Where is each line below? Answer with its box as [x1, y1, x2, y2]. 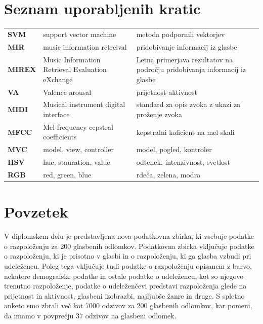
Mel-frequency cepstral [43, 121, 113, 132]
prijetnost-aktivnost [136, 86, 198, 97]
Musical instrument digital [43, 99, 125, 110]
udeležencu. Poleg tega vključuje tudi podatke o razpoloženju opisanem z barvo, [4, 261, 252, 271]
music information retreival [43, 41, 127, 52]
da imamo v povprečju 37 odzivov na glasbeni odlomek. [4, 310, 177, 320]
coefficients [43, 131, 77, 142]
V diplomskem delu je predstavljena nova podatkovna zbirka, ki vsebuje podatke [4, 231, 254, 241]
